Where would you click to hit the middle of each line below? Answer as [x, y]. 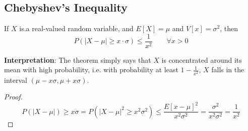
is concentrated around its [202, 59]
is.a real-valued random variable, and [76, 28]
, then [229, 28]
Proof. [13, 97]
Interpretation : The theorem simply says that [78, 59]
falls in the [228, 70]
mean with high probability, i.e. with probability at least [91, 70]
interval [16, 80]
